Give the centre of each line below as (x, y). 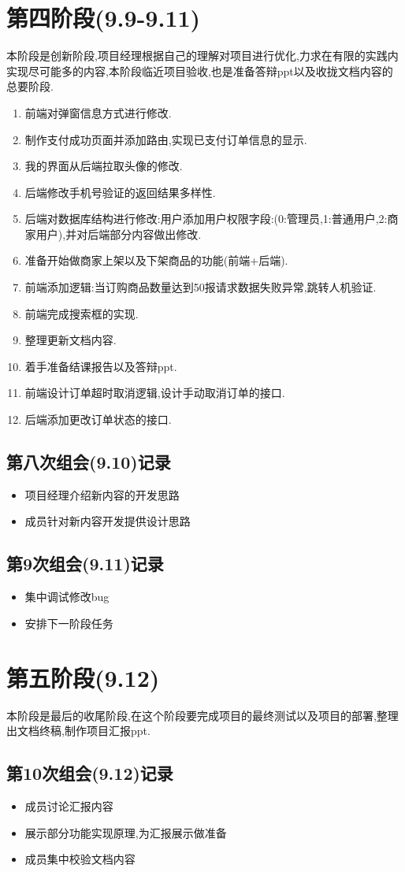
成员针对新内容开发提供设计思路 (108, 521)
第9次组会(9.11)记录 (85, 564)
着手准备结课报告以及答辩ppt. (101, 366)
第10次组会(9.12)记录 (90, 773)
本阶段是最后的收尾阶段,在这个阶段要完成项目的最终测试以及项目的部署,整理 (202, 715)
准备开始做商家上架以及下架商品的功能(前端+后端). (156, 260)
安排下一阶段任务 (69, 623)
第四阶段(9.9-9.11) (104, 18)
